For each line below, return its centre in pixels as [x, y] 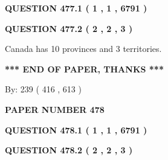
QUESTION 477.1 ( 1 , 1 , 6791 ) [76, 8]
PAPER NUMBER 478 [55, 109]
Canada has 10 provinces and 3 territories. [83, 49]
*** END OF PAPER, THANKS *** [84, 69]
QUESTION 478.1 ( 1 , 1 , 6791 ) [76, 130]
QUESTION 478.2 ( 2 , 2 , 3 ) [69, 150]
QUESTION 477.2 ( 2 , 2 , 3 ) [69, 28]
